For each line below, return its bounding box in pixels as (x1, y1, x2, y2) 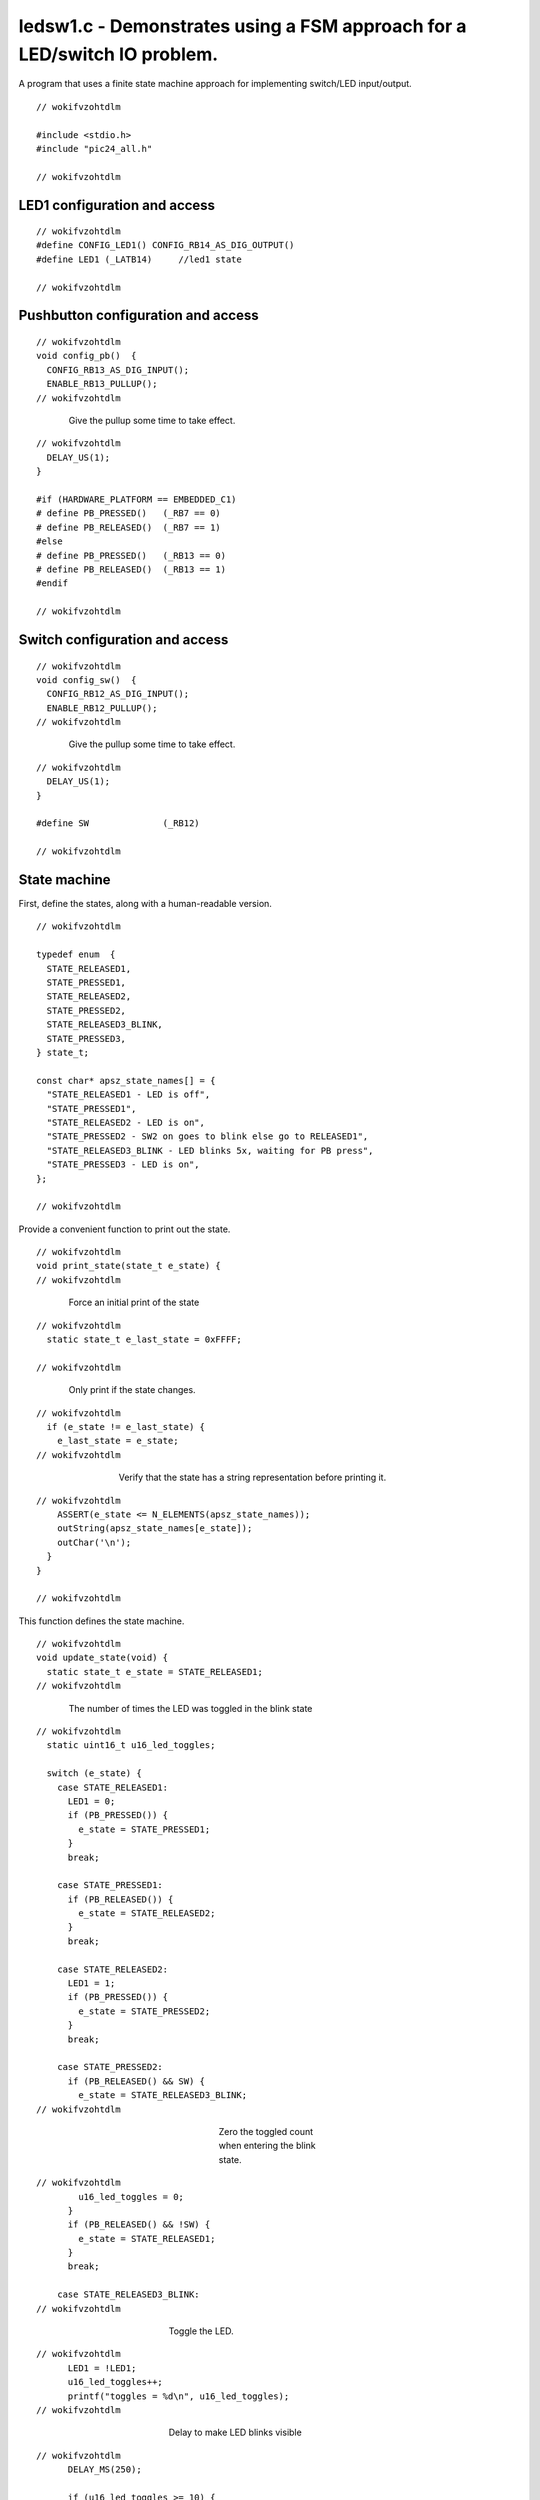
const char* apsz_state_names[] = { (36, 1075, 216, 1086)
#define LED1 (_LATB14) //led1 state (36, 253, 242, 265)
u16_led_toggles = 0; (78, 2191, 185, 2202)
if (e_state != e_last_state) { (46, 1421, 205, 1432)
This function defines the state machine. (18, 1615, 185, 1627)
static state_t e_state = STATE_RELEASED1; (46, 1666, 264, 1677)
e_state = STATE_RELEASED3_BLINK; (78, 2090, 248, 2101)
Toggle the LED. (168, 2325, 234, 2337)
